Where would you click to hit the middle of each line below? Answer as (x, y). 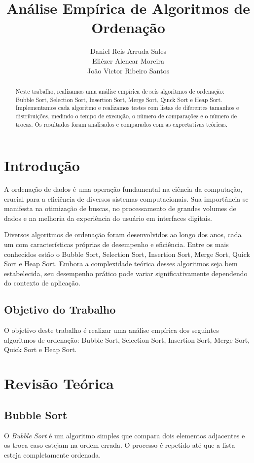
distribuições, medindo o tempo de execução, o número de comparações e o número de (126, 116)
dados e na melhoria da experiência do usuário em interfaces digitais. (108, 218)
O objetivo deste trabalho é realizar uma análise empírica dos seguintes (111, 330)
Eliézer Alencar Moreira (128, 60)
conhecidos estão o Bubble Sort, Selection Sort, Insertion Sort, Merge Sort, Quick (127, 254)
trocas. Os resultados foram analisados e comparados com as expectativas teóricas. (121, 124)
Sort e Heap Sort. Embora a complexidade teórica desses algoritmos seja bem (121, 264)
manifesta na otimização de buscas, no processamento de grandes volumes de (120, 208)
